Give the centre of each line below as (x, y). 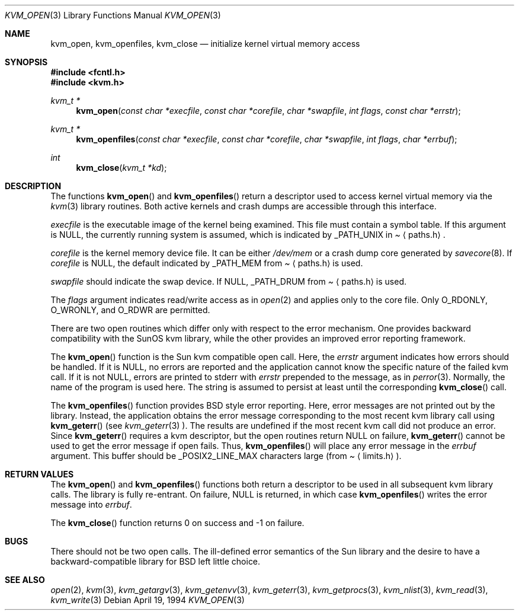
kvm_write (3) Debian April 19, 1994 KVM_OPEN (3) (148, 600)
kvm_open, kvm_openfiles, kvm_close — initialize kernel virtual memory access (205, 44)
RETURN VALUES (39, 474)
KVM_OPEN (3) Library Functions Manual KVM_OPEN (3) (113, 15)
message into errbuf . (91, 504)
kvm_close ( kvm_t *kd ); (121, 168)
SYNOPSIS (26, 62)
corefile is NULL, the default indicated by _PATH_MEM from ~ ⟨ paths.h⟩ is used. (207, 263)
